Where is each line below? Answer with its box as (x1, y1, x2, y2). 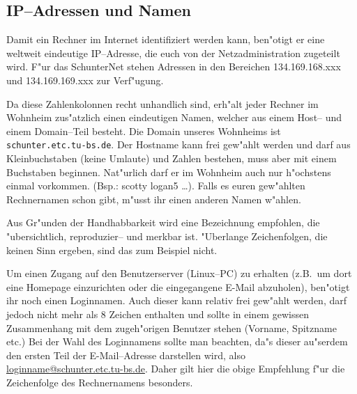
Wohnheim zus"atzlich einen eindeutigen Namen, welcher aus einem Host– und (6, 110, 342, 125)
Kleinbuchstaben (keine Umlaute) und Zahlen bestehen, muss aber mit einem (6, 151, 337, 166)
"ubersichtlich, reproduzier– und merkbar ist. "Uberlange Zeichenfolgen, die (6, 229, 328, 244)
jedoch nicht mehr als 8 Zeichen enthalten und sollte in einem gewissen (6, 307, 309, 322)
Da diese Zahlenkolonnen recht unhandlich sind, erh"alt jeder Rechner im (6, 96, 319, 111)
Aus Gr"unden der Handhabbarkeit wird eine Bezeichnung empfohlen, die (6, 215, 320, 230)
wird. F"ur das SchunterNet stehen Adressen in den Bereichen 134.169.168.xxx (6, 59, 341, 74)
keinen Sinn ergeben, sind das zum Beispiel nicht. (6, 242, 218, 257)
